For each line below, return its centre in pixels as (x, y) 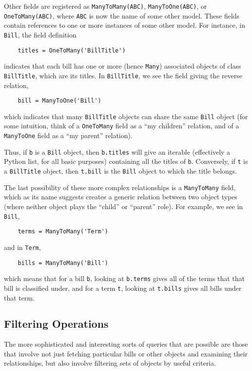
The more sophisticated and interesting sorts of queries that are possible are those (126, 344)
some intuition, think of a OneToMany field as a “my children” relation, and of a (122, 126)
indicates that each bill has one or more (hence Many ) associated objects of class (123, 66)
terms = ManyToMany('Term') (63, 232)
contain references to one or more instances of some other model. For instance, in (125, 25)
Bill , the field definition (40, 34)
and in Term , (23, 247)
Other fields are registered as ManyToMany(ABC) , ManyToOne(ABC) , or (106, 6)
